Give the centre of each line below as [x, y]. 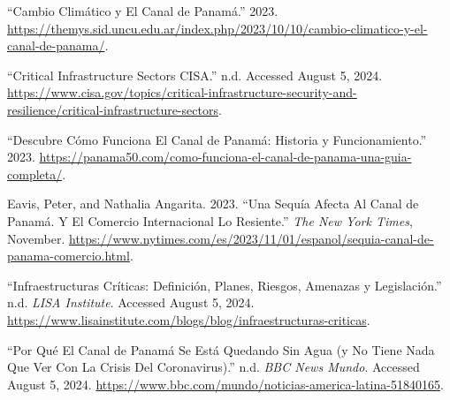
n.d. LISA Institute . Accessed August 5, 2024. [131, 302]
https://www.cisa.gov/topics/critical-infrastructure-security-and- [182, 92]
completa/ [35, 174]
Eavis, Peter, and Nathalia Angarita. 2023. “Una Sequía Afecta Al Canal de [213, 204]
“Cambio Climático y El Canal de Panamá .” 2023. [143, 11]
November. [36, 238]
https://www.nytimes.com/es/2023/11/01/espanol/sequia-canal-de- [252, 238]
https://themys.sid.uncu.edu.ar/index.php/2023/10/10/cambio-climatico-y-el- [217, 28]
